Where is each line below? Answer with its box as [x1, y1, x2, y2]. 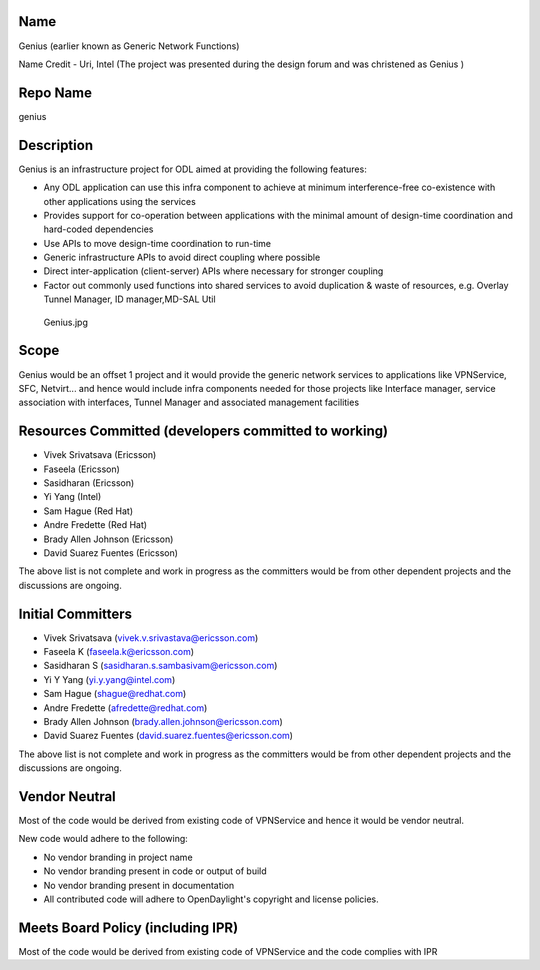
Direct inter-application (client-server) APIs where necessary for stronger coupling [43, 265, 384, 277]
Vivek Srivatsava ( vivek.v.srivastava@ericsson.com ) [43, 631, 259, 644]
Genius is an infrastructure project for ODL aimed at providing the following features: [18, 163, 367, 175]
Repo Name [18, 84, 93, 101]
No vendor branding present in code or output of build [43, 865, 267, 877]
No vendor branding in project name [43, 851, 194, 863]
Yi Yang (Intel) [43, 491, 102, 503]
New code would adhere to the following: [18, 833, 189, 845]
